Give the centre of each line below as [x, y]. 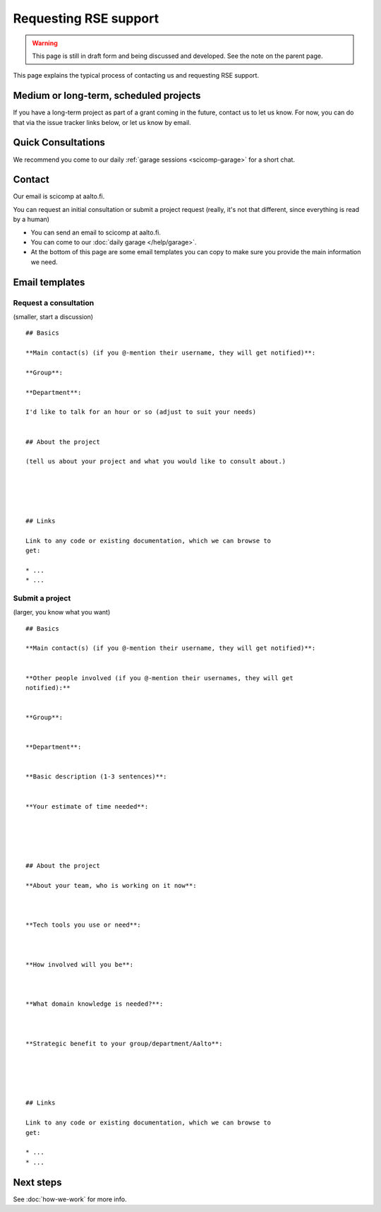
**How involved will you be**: [80, 964]
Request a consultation [54, 302]
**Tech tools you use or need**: [83, 925]
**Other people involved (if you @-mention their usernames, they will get [159, 678]
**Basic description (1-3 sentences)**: [96, 777]
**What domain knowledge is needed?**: [95, 1004]
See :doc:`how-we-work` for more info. [70, 1199]
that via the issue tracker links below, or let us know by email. [102, 122]
